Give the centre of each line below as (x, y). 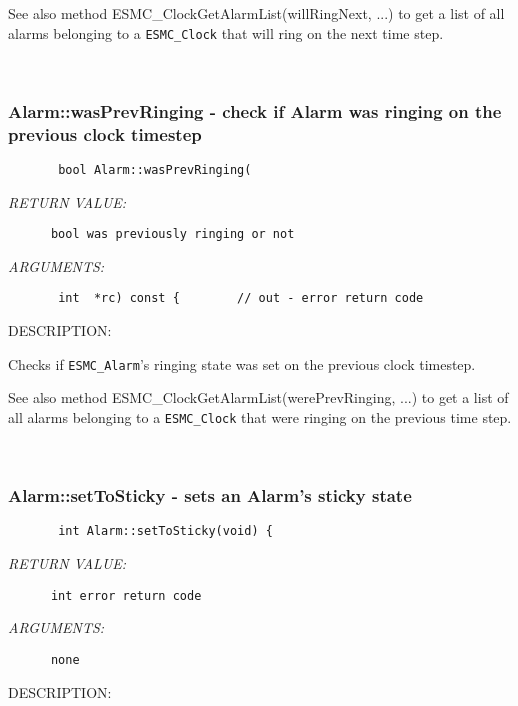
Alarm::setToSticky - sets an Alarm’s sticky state (210, 495)
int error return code (126, 595)
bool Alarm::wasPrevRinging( (155, 169)
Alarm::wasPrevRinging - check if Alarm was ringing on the (255, 110)
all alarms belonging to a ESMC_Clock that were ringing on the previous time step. (260, 416)
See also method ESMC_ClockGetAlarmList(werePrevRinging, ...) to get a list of (258, 397)
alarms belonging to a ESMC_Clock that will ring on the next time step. (226, 32)
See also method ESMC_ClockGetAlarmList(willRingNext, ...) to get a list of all (256, 13)
